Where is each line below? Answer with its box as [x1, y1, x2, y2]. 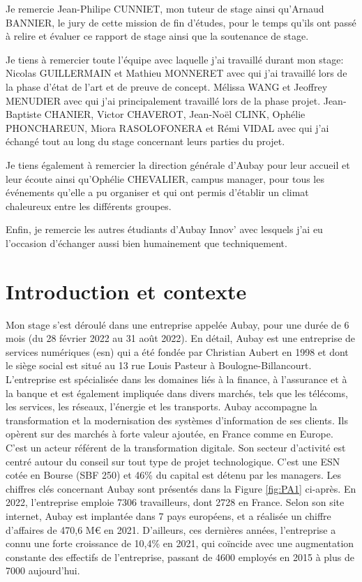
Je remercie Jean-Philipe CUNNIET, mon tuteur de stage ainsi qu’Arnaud [6, 1, 324, 15]
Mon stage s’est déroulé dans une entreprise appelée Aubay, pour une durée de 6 [6, 317, 349, 331]
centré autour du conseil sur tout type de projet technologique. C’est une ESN [6, 454, 340, 468]
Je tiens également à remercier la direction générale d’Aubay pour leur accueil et [6, 157, 350, 172]
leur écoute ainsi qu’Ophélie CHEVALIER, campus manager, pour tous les [6, 171, 324, 186]
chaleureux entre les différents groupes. [6, 198, 172, 213]
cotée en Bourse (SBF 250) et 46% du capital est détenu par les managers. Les [6, 468, 342, 482]
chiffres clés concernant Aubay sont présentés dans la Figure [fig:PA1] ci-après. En [6, 481, 356, 495]
